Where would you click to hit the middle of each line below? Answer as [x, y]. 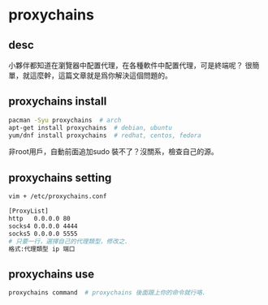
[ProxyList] [28, 211]
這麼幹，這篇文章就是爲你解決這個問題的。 [101, 75]
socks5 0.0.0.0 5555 [43, 234]
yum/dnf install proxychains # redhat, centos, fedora [105, 135]
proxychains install [58, 102]
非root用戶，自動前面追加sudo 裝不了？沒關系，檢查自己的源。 [113, 152]
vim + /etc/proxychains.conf [58, 196]
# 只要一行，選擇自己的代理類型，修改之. [68, 241]
